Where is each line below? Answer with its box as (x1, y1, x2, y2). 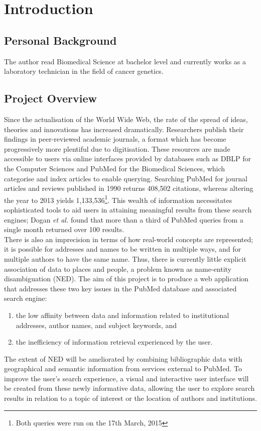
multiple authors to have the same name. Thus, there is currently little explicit (4, 253, 246, 264)
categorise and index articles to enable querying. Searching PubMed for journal (4, 173, 247, 183)
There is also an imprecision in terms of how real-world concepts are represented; (4, 234, 253, 244)
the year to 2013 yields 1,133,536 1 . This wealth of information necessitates (4, 193, 232, 205)
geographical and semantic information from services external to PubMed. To (4, 363, 242, 374)
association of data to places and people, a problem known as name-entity (4, 263, 231, 274)
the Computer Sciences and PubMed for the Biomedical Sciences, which (4, 163, 225, 173)
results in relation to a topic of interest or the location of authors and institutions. (4, 393, 257, 403)
